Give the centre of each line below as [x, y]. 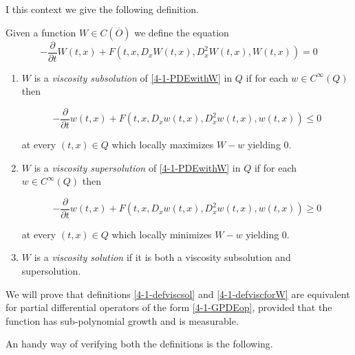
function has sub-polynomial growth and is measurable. [122, 320]
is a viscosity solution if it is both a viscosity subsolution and [162, 257]
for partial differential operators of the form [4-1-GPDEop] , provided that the [169, 307]
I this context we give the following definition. [102, 9]
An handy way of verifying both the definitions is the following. [139, 344]
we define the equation [182, 32]
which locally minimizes [162, 234]
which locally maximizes [163, 144]
